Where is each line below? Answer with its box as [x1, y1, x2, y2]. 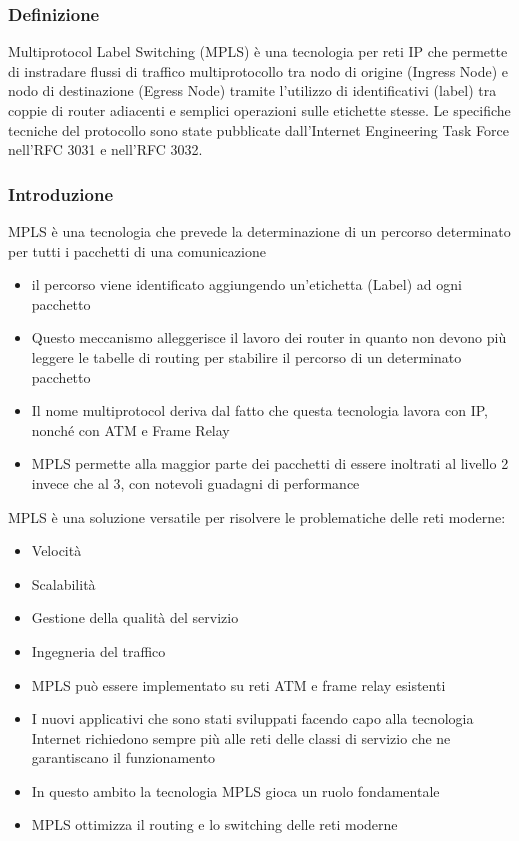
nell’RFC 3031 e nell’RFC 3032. [8, 139, 203, 160]
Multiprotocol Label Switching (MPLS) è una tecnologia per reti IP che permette [8, 41, 508, 62]
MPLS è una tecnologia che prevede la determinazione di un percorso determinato [8, 221, 511, 241]
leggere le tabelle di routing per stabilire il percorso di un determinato [31, 346, 462, 367]
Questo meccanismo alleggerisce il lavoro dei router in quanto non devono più [31, 327, 507, 348]
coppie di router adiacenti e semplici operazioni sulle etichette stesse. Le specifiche [8, 100, 511, 120]
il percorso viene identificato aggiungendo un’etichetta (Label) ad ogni [31, 274, 462, 295]
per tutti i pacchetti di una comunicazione [8, 240, 266, 261]
